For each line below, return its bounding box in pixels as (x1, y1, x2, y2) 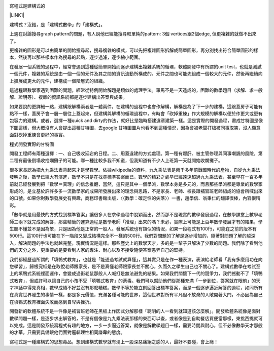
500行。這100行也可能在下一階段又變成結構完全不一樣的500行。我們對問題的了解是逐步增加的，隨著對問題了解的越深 (9, 233, 256, 239)
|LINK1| (9, 12, 25, 18)
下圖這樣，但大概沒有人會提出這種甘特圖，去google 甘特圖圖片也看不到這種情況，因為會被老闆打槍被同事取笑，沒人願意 (9, 125, 261, 131)
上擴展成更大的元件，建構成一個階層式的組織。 (9, 77, 108, 84)
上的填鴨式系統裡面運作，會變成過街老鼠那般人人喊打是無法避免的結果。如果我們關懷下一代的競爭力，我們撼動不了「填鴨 (9, 270, 263, 277)
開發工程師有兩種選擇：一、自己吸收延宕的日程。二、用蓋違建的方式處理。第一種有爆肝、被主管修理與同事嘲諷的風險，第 (9, 150, 263, 157)
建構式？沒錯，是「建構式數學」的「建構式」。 (9, 21, 105, 27)
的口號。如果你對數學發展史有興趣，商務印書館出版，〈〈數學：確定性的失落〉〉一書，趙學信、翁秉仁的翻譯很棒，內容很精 (9, 195, 261, 201)
